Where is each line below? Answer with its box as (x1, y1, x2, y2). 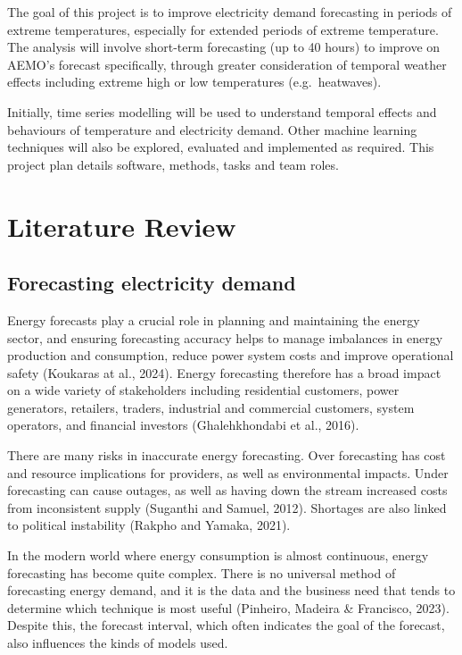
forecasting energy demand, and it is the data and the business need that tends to (7, 581, 456, 600)
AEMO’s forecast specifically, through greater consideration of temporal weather (7, 55, 447, 73)
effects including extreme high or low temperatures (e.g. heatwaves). (7, 72, 382, 91)
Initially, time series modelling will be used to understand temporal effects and (7, 102, 437, 121)
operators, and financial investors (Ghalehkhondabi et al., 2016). (7, 416, 359, 434)
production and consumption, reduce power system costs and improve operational (7, 346, 454, 365)
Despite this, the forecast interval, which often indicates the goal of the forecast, (7, 616, 445, 634)
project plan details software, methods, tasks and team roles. (7, 155, 339, 173)
